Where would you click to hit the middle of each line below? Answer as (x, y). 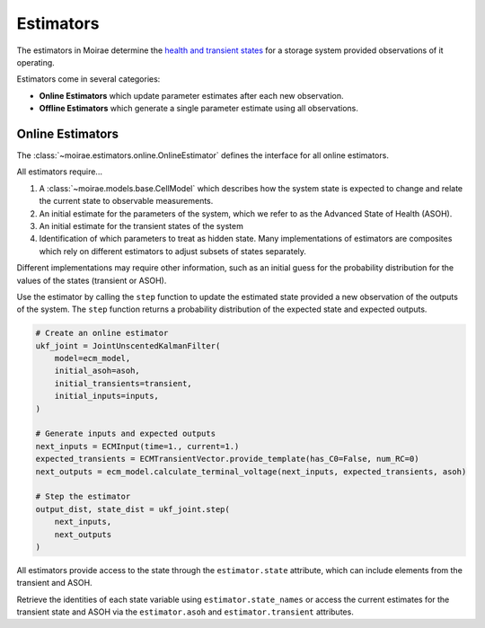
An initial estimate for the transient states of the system (141, 226)
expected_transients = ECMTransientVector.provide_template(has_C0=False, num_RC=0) (227, 459)
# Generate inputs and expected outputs (125, 434)
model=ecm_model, (93, 358)
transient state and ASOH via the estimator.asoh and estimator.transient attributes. (185, 612)
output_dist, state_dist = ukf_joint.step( (133, 509)
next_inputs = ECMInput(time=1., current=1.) (137, 446)
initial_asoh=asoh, (97, 371)
